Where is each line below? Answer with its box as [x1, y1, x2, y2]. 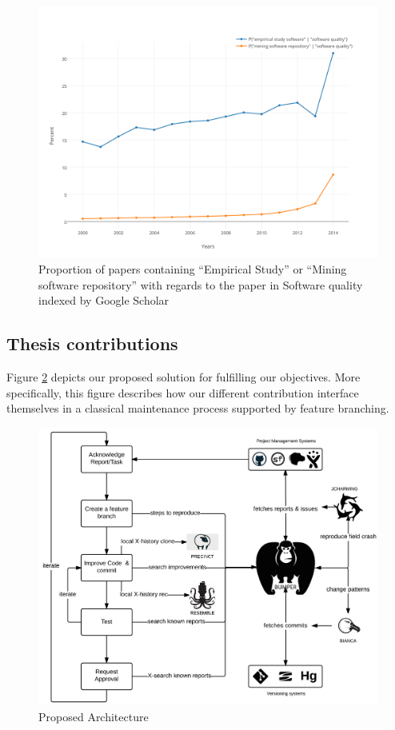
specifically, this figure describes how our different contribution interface [6, 384, 359, 401]
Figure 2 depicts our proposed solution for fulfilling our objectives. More [6, 369, 361, 385]
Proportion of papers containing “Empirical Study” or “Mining [38, 261, 347, 277]
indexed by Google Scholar [38, 292, 170, 309]
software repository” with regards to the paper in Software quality [38, 276, 363, 293]
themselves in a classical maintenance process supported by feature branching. [6, 400, 389, 417]
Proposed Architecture [38, 708, 149, 724]
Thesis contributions [6, 331, 178, 356]
